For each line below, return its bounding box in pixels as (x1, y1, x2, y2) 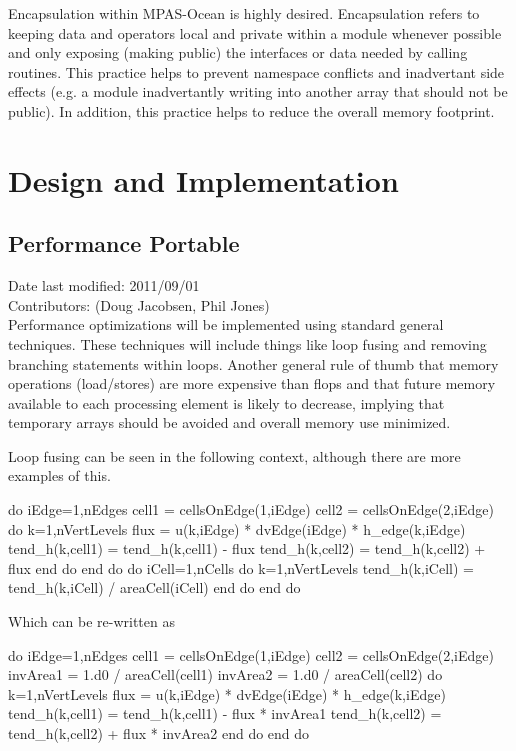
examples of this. (8, 465, 111, 486)
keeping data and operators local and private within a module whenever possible (8, 22, 502, 43)
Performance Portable (8, 228, 240, 259)
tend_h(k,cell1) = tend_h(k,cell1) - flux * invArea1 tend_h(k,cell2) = (8, 703, 442, 724)
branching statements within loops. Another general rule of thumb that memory (8, 353, 499, 374)
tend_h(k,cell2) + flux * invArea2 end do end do (8, 723, 310, 744)
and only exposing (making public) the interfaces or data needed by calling (8, 42, 468, 63)
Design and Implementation (8, 159, 399, 200)
